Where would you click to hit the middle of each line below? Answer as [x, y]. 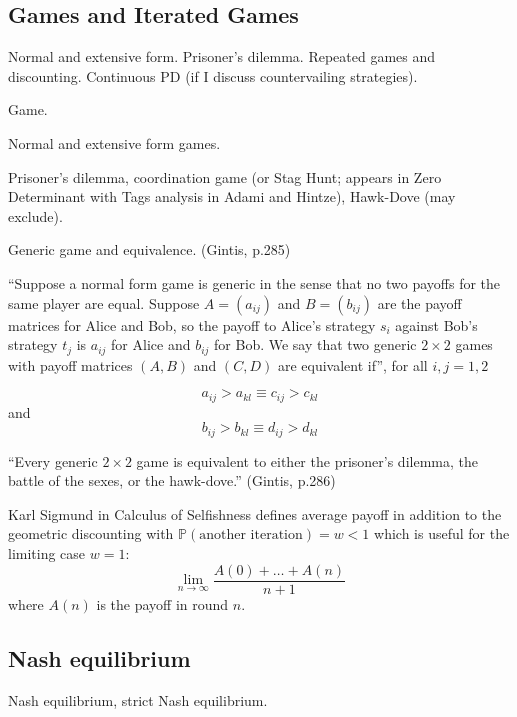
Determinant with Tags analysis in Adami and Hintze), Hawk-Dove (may [232, 196]
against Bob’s [436, 324]
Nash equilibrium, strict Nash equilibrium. [138, 699]
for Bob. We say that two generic [315, 344]
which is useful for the [442, 533]
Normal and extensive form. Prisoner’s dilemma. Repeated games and [222, 56]
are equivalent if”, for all [352, 364]
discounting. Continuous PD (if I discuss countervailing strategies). [213, 75]
